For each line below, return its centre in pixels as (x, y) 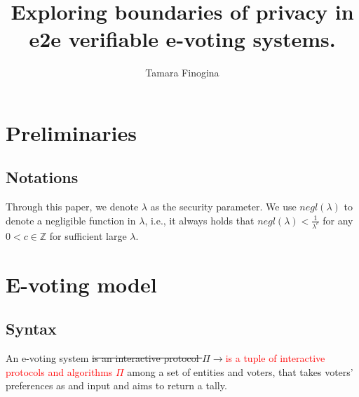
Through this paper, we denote (72, 207)
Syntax (31, 329)
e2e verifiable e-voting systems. (182, 39)
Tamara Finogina (182, 73)
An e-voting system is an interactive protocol (102, 357)
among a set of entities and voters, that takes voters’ (240, 371)
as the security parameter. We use (223, 207)
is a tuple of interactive (275, 357)
